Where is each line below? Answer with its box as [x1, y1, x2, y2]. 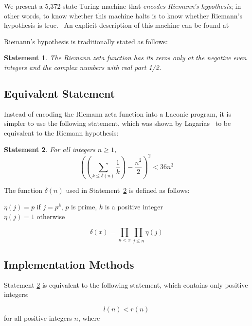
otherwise [36, 211, 65, 221]
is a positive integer [105, 202, 163, 212]
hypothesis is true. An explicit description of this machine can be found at [4, 20, 229, 30]
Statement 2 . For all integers [4, 144, 95, 154]
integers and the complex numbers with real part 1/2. [4, 62, 162, 72]
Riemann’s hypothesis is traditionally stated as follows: [4, 36, 168, 46]
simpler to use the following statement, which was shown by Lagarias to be [4, 118, 231, 128]
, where [78, 312, 100, 323]
